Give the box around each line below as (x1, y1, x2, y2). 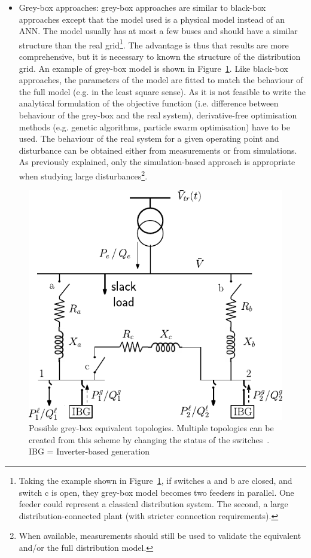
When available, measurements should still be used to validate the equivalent (19, 529, 301, 542)
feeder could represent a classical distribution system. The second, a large (19, 498, 288, 510)
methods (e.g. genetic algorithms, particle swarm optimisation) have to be (19, 120, 290, 133)
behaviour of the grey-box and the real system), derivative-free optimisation (19, 109, 297, 121)
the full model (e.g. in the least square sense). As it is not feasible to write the (19, 85, 306, 97)
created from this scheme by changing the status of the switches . (29, 433, 270, 446)
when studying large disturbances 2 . (19, 167, 148, 182)
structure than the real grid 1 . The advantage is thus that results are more (19, 36, 289, 51)
